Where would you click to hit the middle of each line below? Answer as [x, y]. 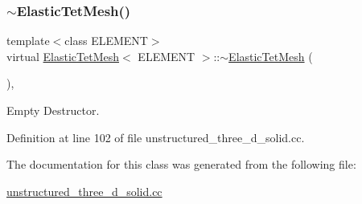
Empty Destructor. [53, 110]
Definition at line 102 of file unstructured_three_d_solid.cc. [156, 137]
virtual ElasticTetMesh [63, 56]
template [28, 41]
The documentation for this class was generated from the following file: [181, 164]
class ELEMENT [106, 41]
